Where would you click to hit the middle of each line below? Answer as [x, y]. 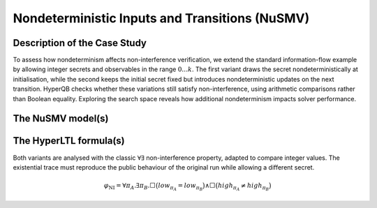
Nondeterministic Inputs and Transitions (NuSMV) [161, 18]
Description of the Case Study [80, 43]
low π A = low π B [180, 187]
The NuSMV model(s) [61, 119]
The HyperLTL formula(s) [69, 141]
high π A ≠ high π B [243, 187]
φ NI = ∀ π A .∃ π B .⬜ [130, 186]
